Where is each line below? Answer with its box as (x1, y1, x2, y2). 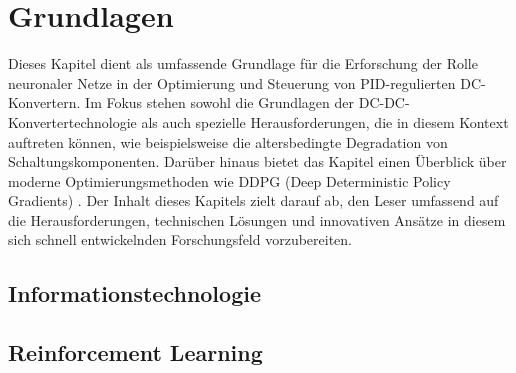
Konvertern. (8, 92, 81, 113)
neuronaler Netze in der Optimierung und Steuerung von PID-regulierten (8, 72, 456, 93)
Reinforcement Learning (8, 337, 263, 368)
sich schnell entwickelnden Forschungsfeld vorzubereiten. (8, 229, 353, 250)
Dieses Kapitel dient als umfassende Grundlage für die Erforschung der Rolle (8, 53, 478, 74)
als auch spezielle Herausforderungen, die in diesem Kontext (141, 111, 509, 132)
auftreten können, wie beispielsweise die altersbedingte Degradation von (8, 131, 448, 152)
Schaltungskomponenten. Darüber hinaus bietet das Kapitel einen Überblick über (8, 151, 507, 172)
